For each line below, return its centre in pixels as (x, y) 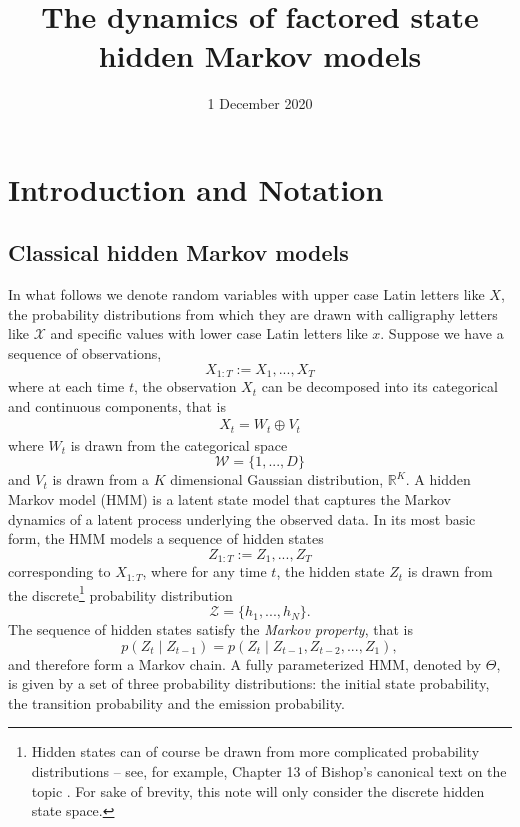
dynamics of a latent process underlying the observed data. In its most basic (242, 518)
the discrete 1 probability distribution (120, 593)
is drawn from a (100, 479)
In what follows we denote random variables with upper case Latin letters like (246, 294)
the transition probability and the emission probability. (176, 702)
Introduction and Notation (196, 188)
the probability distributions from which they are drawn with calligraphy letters (253, 313)
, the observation (185, 386)
